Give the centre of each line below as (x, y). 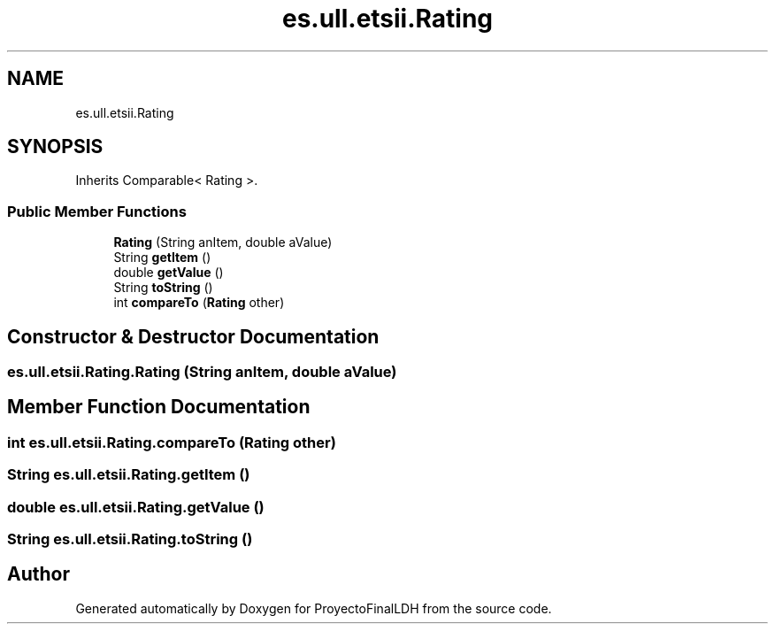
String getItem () (162, 258)
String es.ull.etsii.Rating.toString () (130, 539)
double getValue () (169, 273)
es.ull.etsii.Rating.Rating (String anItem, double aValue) (202, 372)
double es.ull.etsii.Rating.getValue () (136, 507)
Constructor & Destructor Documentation (193, 336)
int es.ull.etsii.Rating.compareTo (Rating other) (172, 442)
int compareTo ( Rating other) (199, 303)
